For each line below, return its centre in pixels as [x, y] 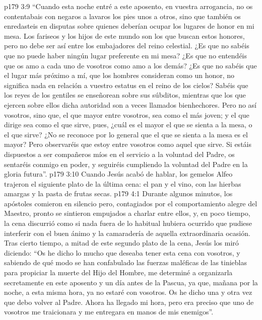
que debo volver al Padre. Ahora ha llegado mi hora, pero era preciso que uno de [129, 302]
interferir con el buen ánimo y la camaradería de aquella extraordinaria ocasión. [127, 233]
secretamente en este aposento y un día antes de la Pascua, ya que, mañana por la [131, 282]
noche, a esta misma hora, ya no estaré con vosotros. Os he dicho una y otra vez [128, 292]
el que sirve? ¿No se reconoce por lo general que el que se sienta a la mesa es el [126, 134]
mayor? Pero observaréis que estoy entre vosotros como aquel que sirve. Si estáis [128, 144]
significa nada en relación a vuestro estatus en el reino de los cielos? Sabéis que [126, 85]
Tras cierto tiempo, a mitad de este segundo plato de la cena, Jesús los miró [121, 243]
